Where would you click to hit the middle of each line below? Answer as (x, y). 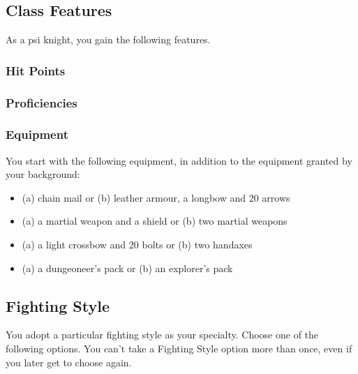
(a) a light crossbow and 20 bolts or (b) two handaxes (137, 245)
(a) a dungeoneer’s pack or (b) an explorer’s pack (127, 268)
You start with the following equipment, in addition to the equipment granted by (179, 160)
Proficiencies (42, 102)
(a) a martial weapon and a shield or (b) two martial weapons (155, 221)
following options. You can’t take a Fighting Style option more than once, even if (179, 349)
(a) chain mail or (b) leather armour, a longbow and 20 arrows (156, 197)
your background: (43, 174)
